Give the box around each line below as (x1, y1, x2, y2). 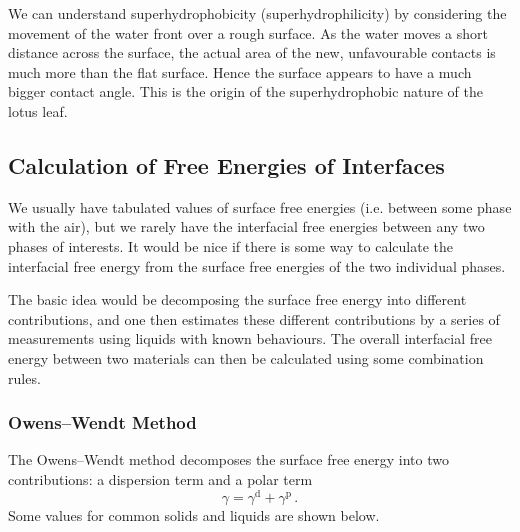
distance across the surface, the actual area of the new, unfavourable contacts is (8, 42, 496, 63)
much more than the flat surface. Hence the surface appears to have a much (8, 61, 472, 82)
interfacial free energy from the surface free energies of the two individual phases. (8, 255, 506, 276)
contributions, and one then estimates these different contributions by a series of (8, 308, 500, 329)
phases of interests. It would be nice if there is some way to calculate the (8, 235, 453, 256)
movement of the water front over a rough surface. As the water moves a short (8, 22, 489, 43)
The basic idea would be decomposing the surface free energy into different (8, 289, 467, 310)
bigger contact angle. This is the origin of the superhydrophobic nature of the (8, 81, 483, 102)
